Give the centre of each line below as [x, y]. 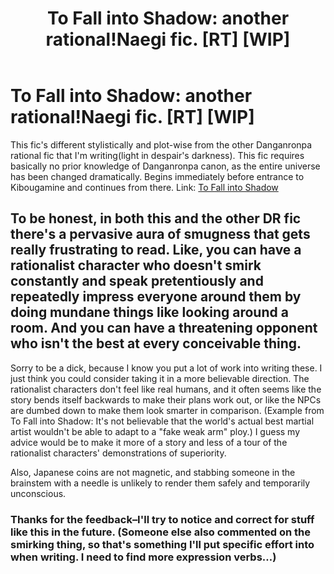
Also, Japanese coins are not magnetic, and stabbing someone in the [153, 472]
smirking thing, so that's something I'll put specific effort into [162, 544]
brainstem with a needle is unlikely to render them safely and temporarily [160, 483]
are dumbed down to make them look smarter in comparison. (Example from [167, 410]
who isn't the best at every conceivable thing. [156, 343]
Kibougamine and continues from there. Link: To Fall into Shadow [144, 187]
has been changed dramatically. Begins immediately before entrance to [157, 176]
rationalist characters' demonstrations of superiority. [118, 453]
